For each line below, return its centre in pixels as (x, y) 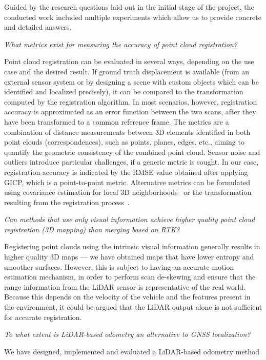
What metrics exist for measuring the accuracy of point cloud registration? (121, 44)
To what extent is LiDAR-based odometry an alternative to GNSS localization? (127, 334)
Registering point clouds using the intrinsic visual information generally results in (132, 246)
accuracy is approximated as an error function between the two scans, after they (130, 112)
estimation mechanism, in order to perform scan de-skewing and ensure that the (130, 277)
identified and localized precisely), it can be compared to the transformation (124, 92)
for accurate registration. (43, 317)
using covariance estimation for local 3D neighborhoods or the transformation (128, 192)
